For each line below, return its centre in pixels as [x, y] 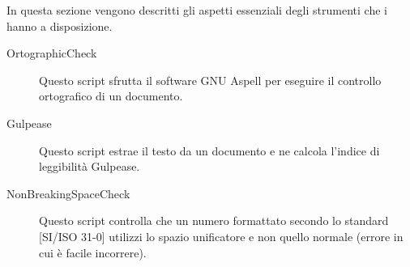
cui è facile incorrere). [93, 252]
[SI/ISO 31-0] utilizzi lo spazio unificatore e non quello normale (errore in [221, 236]
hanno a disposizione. [60, 25]
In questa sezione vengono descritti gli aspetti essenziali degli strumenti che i [197, 10]
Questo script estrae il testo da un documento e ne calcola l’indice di [209, 150]
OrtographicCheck [52, 53]
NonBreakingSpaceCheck [68, 193]
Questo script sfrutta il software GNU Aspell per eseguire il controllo [210, 80]
